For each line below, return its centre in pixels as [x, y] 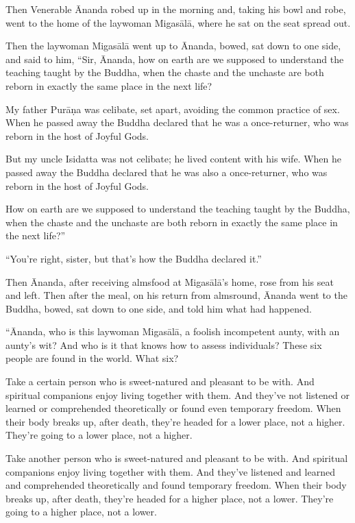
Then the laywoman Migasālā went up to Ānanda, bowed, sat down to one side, [173, 46]
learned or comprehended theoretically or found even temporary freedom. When [173, 408]
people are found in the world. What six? [92, 358]
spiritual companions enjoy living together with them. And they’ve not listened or [178, 394]
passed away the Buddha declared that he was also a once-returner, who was [167, 172]
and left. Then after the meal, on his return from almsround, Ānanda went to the [176, 295]
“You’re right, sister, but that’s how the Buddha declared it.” [134, 258]
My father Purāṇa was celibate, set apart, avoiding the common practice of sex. [173, 109]
